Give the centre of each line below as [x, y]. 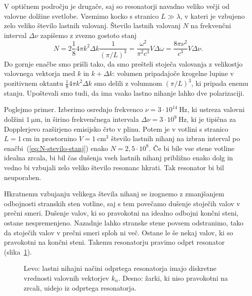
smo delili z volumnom [128, 83]
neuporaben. [23, 177]
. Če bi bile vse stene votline [192, 148]
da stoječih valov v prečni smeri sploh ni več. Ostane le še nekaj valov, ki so [119, 232]
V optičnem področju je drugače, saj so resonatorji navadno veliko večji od [117, 6]
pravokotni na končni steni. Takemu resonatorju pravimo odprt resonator [114, 242]
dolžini [14, 119]
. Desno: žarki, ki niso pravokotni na [173, 277]
